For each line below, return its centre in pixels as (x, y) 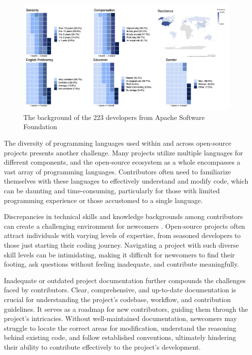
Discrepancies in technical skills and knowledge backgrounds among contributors (124, 216)
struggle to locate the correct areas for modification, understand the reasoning (120, 328)
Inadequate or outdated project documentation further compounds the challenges (125, 280)
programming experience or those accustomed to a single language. (103, 200)
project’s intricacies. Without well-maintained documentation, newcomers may (120, 318)
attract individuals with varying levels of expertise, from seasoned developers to (122, 235)
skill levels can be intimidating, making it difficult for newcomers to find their (119, 254)
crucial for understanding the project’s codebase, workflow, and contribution (118, 299)
